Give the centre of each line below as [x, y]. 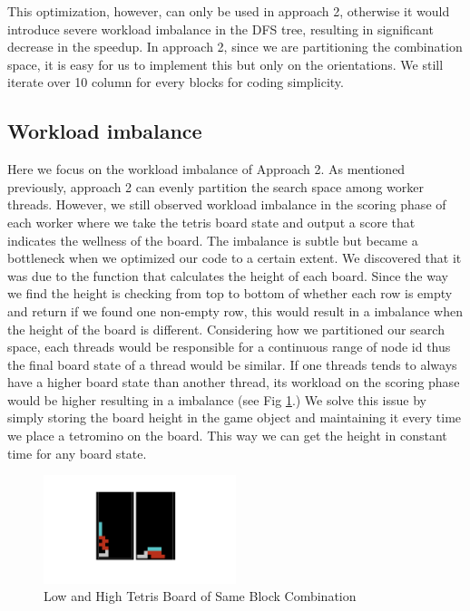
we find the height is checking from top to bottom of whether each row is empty [230, 293]
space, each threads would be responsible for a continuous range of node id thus [229, 347]
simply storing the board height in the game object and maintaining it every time [235, 417]
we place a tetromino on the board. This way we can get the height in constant [227, 436]
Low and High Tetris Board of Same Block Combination [200, 596]
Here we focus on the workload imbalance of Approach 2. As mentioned [206, 169]
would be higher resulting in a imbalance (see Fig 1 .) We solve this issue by [217, 399]
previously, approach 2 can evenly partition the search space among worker [215, 186]
